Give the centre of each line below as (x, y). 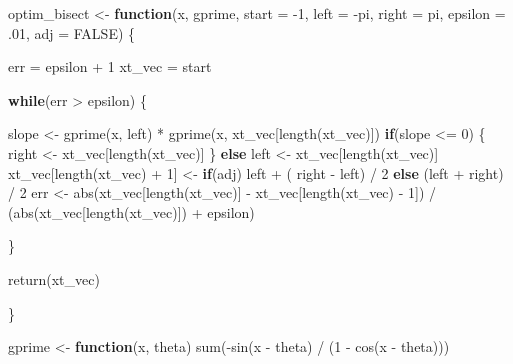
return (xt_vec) (54, 278)
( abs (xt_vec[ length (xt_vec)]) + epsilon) (131, 211)
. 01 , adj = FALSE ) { (72, 32)
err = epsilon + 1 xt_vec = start (110, 66)
